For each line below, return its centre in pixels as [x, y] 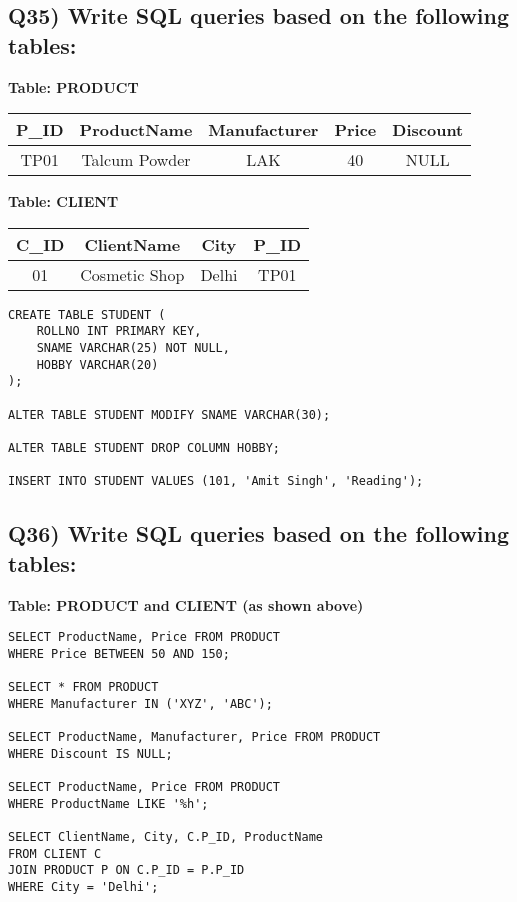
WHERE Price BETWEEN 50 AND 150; [119, 653]
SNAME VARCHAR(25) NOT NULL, [133, 348]
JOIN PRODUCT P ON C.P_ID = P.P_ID [126, 870]
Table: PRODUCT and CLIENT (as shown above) [186, 604]
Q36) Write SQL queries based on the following [259, 533]
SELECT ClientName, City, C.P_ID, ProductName [165, 837]
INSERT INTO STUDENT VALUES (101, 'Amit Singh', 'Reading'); [216, 481]
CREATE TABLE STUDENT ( [87, 314]
